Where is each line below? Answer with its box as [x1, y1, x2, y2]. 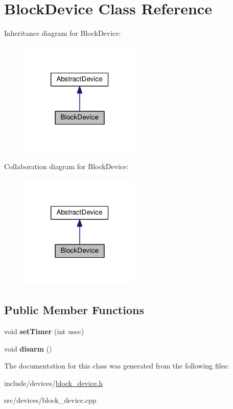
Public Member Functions [4, 302, 144, 318]
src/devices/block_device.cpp [4, 395, 97, 405]
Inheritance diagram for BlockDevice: [4, 28, 121, 38]
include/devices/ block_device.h [4, 377, 103, 388]
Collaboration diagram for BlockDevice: [4, 161, 129, 171]
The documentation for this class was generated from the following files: [4, 360, 229, 371]
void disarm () [4, 343, 52, 354]
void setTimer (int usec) [4, 326, 84, 337]
